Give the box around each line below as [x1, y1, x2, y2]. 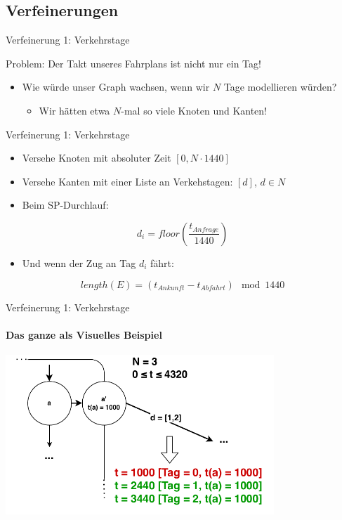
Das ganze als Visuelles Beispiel [6, 327, 162, 342]
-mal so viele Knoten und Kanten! [121, 103, 268, 117]
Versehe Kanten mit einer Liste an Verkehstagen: [22, 174, 233, 188]
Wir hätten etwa [39, 103, 110, 117]
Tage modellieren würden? [223, 79, 337, 94]
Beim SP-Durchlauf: [22, 197, 109, 212]
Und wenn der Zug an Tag [22, 255, 136, 270]
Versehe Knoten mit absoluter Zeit [22, 150, 171, 165]
